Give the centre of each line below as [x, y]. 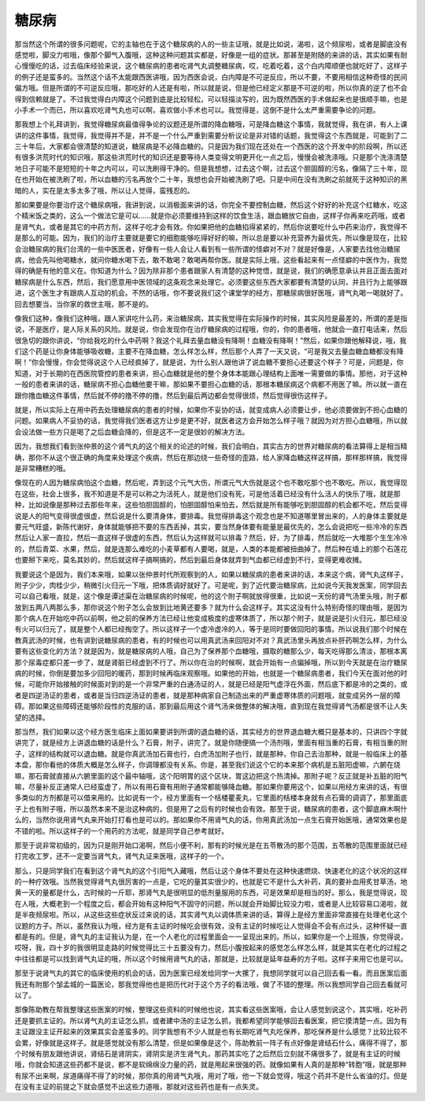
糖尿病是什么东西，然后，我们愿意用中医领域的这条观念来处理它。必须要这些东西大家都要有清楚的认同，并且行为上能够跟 [211, 282]
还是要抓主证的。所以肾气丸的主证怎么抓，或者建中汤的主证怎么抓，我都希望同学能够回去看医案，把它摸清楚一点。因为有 [211, 1020]
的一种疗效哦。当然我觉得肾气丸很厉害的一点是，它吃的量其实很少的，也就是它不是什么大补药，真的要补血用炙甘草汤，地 [211, 882]
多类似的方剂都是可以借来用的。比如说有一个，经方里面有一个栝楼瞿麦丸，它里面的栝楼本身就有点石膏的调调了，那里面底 [211, 797]
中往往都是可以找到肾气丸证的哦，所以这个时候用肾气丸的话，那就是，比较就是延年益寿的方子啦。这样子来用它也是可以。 [211, 959]
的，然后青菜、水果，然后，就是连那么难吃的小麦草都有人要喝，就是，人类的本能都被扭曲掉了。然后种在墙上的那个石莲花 [211, 549]
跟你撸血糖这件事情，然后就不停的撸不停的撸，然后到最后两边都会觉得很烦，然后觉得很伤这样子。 [173, 395]
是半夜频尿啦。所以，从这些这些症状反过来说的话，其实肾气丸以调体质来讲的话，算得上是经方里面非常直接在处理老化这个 [211, 915]
